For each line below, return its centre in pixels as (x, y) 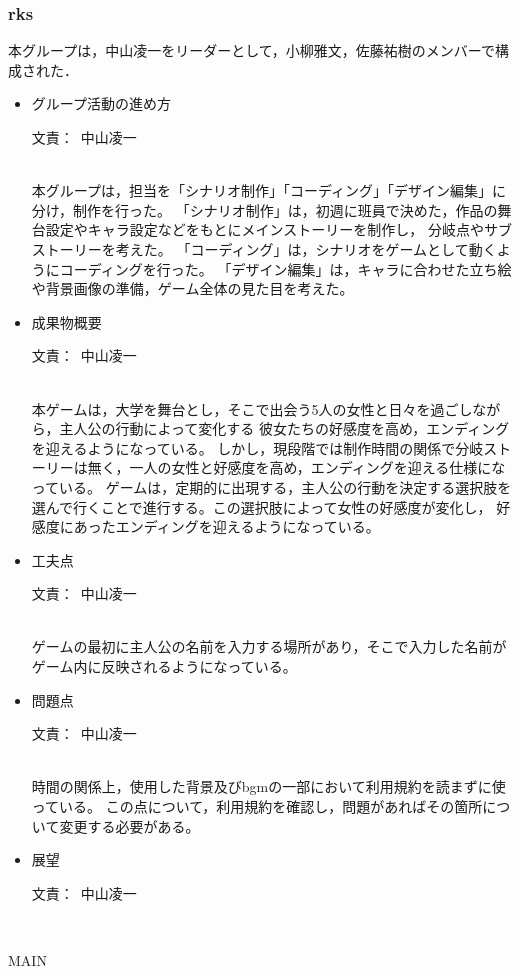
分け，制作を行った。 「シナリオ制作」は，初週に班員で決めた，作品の (264, 209)
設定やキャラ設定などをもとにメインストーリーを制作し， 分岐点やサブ (278, 229)
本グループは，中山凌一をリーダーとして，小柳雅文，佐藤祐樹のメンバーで (251, 50)
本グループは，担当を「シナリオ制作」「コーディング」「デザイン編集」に (268, 190)
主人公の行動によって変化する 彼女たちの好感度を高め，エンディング (284, 428)
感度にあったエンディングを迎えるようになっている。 (205, 526)
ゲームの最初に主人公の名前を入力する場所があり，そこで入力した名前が (269, 646)
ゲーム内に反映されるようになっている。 (164, 666)
